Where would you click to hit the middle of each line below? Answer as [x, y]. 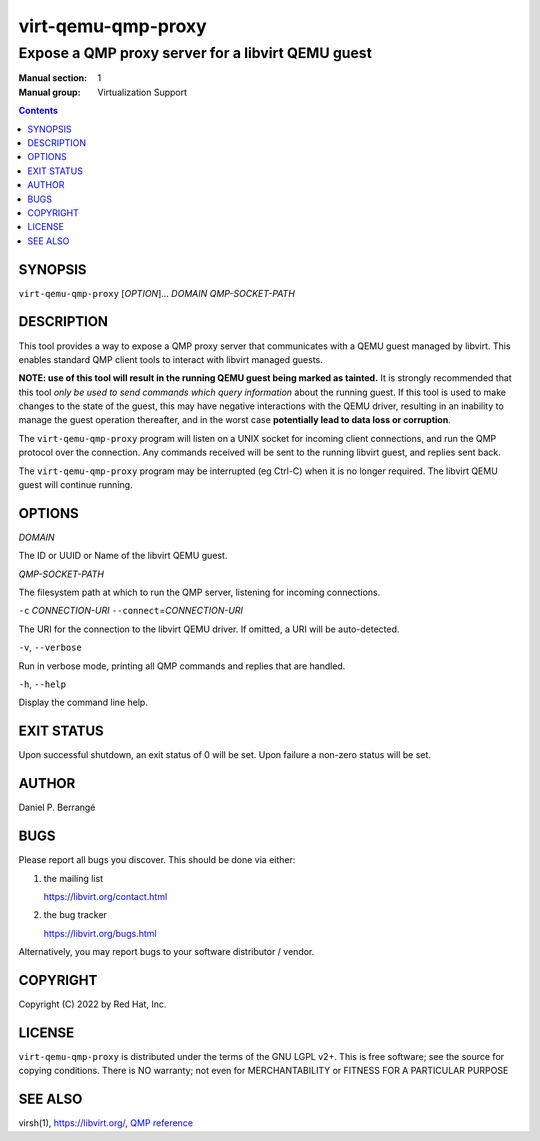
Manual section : [53, 78]
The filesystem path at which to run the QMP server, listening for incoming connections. [199, 592]
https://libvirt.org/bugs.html [100, 933]
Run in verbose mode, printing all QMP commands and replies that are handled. [182, 666]
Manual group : [49, 92]
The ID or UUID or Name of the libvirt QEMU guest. [123, 556]
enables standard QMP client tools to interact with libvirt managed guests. [171, 359]
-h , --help [42, 684]
